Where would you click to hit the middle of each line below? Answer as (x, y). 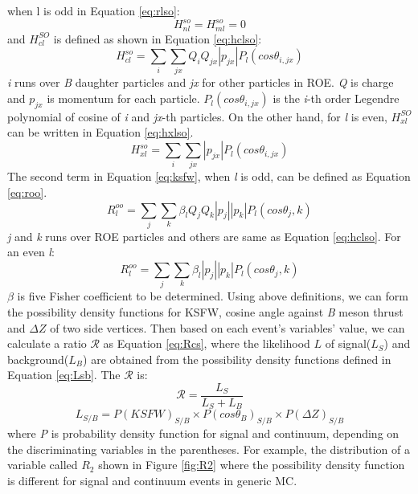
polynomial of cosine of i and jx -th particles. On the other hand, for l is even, (197, 116)
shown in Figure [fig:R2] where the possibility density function (252, 465)
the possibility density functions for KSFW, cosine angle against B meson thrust (205, 312)
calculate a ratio (47, 343)
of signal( (348, 343)
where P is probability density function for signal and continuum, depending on (203, 433)
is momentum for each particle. (123, 98)
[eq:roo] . (27, 192)
